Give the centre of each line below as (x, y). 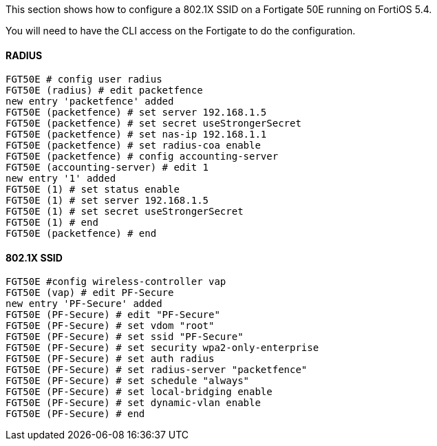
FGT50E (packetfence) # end (81, 234)
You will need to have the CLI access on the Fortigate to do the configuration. (181, 31)
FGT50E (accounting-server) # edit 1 (107, 168)
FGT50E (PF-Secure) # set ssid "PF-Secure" (125, 337)
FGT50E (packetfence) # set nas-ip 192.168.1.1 (136, 135)
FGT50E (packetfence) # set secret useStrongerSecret (153, 124)
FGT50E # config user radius (84, 79)
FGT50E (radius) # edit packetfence (104, 91)
